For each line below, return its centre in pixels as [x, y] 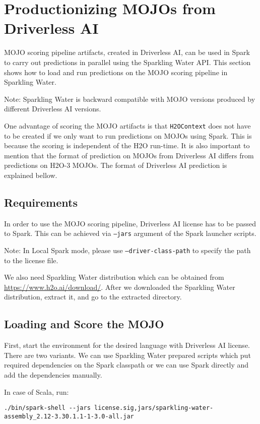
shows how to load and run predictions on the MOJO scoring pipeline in [116, 72]
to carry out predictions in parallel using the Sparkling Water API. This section [127, 62]
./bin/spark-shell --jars [47, 408]
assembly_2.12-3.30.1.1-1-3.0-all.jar [69, 416]
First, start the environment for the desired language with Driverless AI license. [127, 345]
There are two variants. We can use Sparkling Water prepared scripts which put [127, 355]
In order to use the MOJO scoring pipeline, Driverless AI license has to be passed [130, 223]
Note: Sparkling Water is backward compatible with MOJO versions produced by [130, 99]
